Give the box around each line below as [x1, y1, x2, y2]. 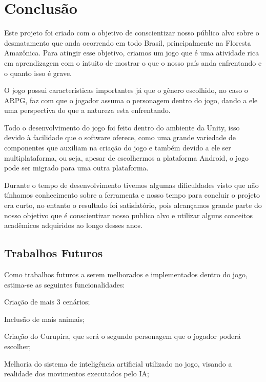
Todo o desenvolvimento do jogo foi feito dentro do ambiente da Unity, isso [4, 122, 240, 132]
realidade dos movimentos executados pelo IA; [4, 368, 149, 379]
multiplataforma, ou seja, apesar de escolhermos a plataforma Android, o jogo [4, 152, 249, 163]
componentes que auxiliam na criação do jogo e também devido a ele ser [4, 142, 231, 153]
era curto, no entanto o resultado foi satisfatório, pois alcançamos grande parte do [4, 200, 262, 211]
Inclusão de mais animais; [4, 313, 85, 324]
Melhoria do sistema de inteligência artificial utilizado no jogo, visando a [4, 358, 232, 369]
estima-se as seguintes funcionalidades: [4, 279, 125, 290]
